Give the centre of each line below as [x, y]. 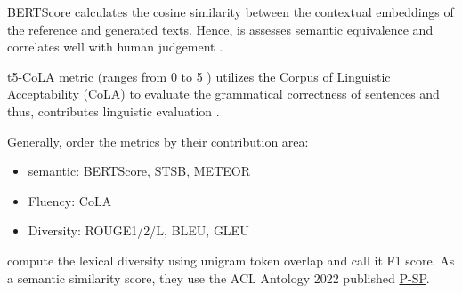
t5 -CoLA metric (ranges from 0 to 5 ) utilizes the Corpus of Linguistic [199, 76]
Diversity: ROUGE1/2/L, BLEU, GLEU [138, 230]
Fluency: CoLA [70, 200]
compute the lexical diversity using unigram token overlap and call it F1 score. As [231, 260]
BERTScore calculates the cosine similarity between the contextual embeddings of [231, 12]
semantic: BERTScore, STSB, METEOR [139, 171]
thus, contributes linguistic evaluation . [113, 111]
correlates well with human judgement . [115, 47]
